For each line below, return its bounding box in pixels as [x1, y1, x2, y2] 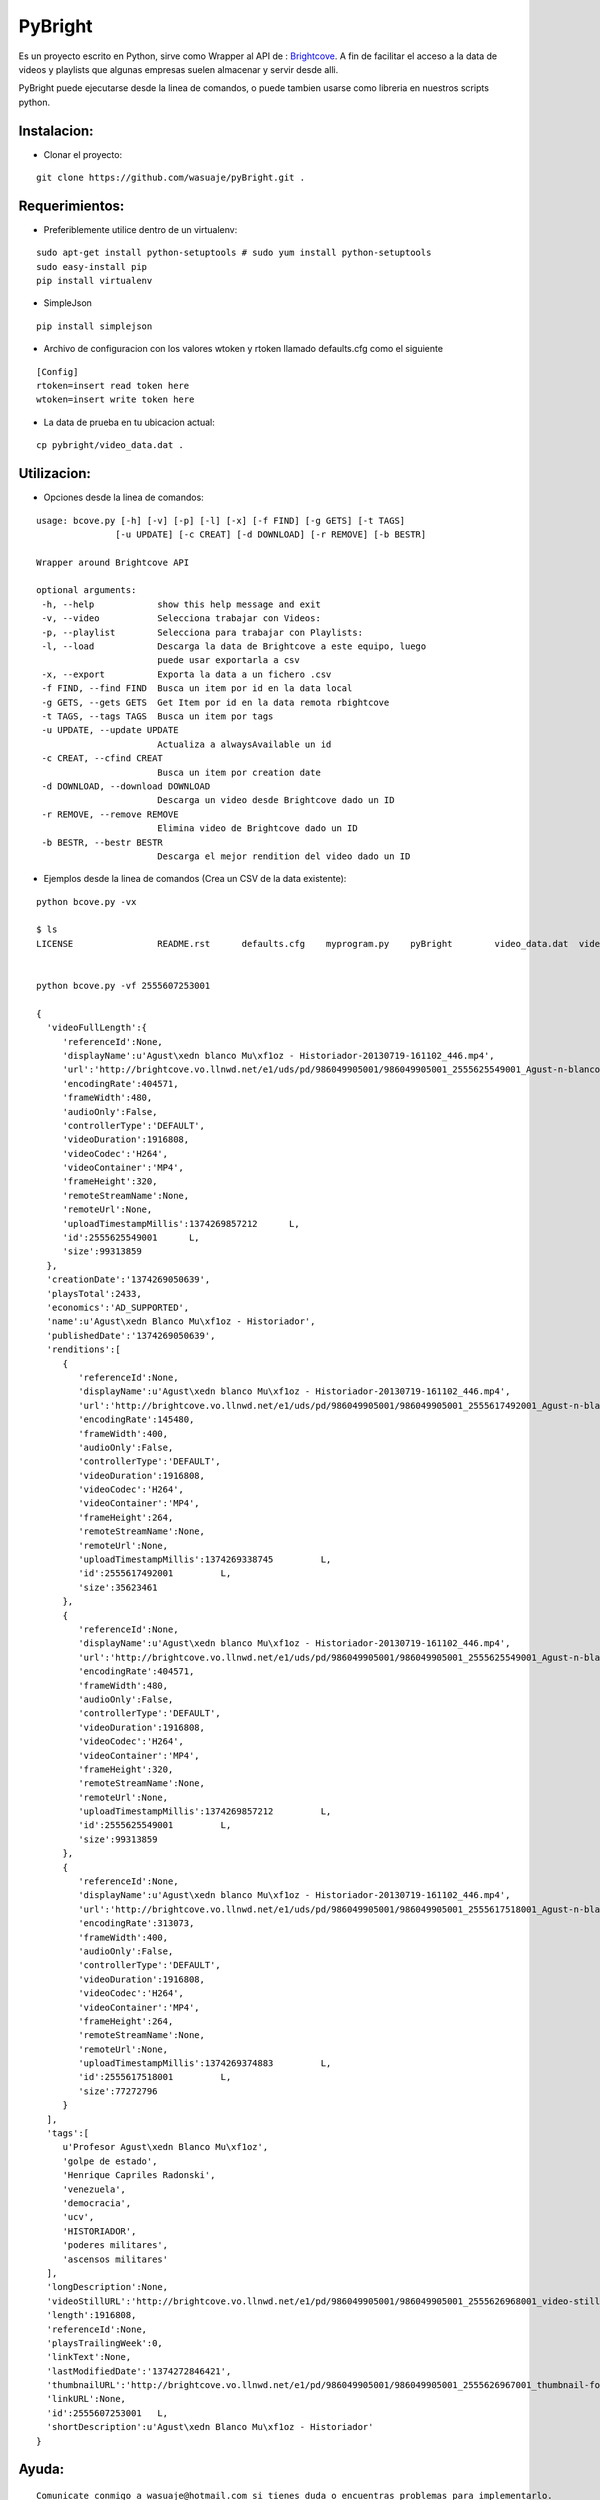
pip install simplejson [36, 320, 153, 332]
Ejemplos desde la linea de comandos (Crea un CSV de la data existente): [43, 873, 347, 885]
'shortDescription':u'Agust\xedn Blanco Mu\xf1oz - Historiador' [46, 2421, 374, 2433]
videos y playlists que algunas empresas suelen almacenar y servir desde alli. [18, 63, 339, 75]
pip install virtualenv [36, 275, 153, 287]
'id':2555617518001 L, [78, 2071, 232, 2083]
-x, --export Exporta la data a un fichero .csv [41, 668, 332, 680]
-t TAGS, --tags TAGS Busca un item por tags [41, 710, 274, 722]
